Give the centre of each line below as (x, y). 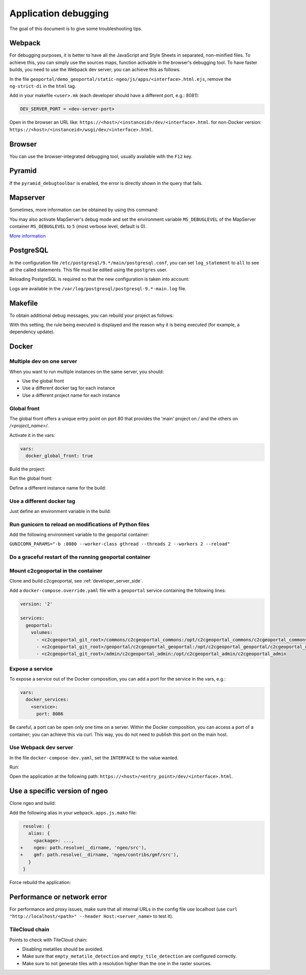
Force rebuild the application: (40, 883)
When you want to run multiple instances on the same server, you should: (87, 372)
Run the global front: (31, 478)
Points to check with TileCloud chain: (48, 940)
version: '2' (36, 604)
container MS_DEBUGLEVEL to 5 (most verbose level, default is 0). (78, 226)
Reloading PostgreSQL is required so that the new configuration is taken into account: (99, 279)
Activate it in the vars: (32, 435)
